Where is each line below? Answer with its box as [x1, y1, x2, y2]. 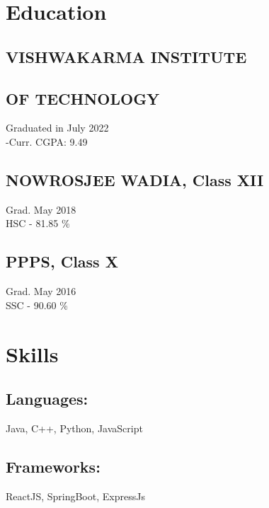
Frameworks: [6, 455, 101, 477]
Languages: [6, 388, 88, 410]
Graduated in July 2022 [6, 120, 109, 135]
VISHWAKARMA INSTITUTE [6, 45, 247, 67]
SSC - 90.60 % [6, 297, 68, 312]
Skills [6, 339, 59, 368]
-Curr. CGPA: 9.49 [6, 134, 88, 149]
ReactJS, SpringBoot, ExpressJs [6, 488, 145, 503]
